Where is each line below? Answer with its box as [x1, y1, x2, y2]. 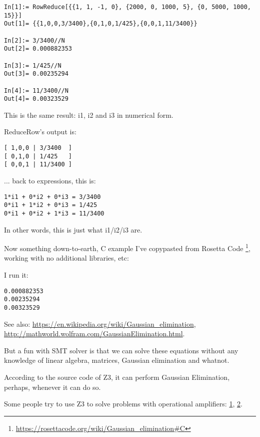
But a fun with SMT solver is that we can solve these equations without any [4, 345, 238, 355]
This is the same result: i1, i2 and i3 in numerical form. [4, 109, 173, 120]
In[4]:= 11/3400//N [4, 87, 68, 94]
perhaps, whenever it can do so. [4, 381, 101, 392]
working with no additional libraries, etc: [4, 253, 129, 263]
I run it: [4, 270, 28, 280]
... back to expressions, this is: [4, 175, 96, 186]
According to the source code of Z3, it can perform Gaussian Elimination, [4, 371, 230, 382]
